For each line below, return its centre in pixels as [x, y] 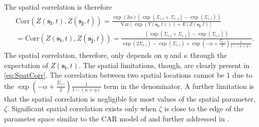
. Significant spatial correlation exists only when [82, 108]
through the [208, 55]
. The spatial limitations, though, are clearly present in [164, 65]
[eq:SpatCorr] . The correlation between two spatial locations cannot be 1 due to [128, 75]
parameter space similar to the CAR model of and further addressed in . [117, 118]
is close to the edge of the [204, 108]
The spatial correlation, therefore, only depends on [83, 55]
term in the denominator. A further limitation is [179, 86]
